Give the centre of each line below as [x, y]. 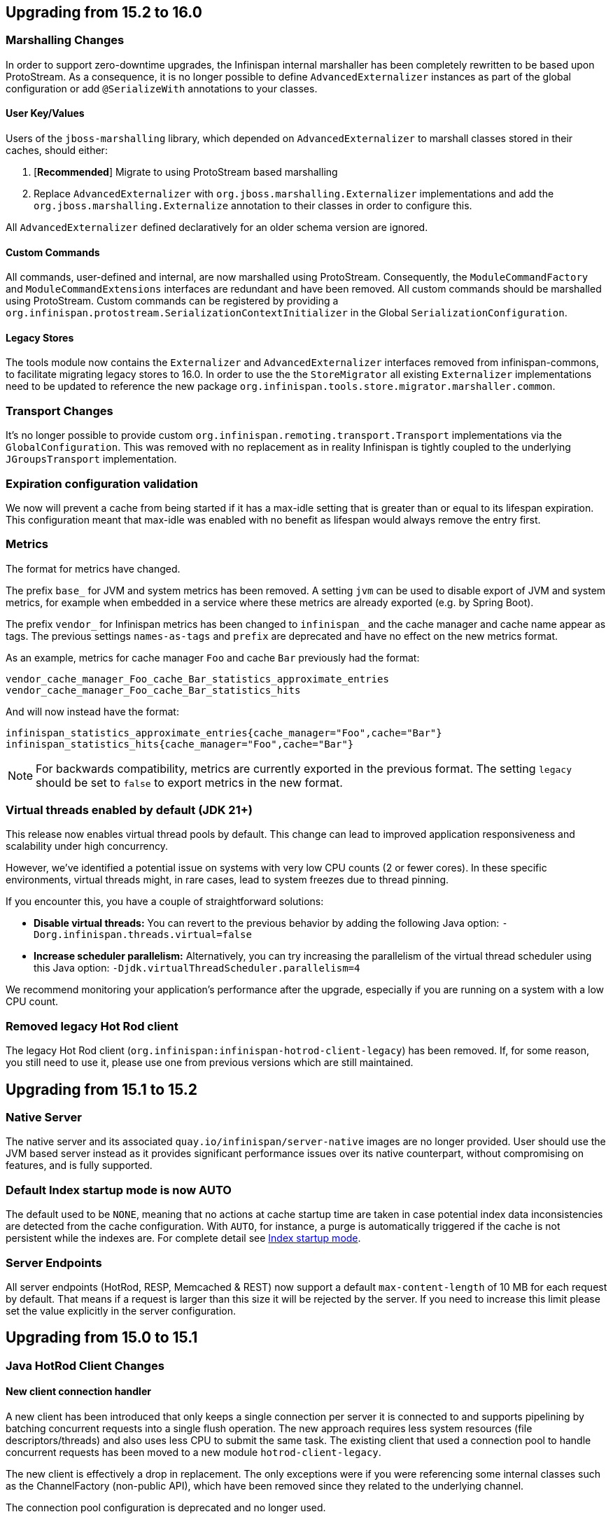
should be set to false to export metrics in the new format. [189, 782]
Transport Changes [59, 411]
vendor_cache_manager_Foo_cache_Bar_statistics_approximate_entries [197, 679]
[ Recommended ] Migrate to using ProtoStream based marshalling [186, 172]
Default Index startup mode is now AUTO [119, 1190]
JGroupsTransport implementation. [91, 459]
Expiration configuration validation [102, 483]
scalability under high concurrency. [87, 846]
